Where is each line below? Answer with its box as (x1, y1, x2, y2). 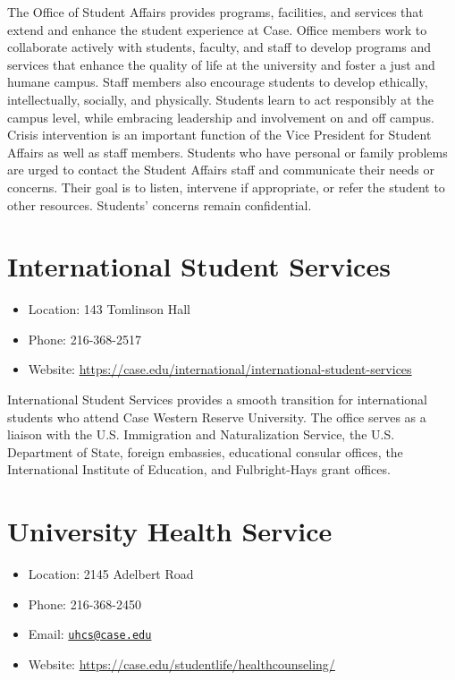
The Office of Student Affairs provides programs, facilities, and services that (7, 3, 424, 21)
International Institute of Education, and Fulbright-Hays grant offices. (7, 460, 391, 479)
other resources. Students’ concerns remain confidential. (7, 195, 312, 214)
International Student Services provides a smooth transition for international (7, 390, 427, 409)
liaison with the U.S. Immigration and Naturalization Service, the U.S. (7, 425, 395, 444)
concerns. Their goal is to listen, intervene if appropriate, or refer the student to (7, 177, 445, 196)
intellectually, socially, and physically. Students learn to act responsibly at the (7, 89, 434, 108)
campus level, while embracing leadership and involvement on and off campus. (7, 107, 434, 126)
